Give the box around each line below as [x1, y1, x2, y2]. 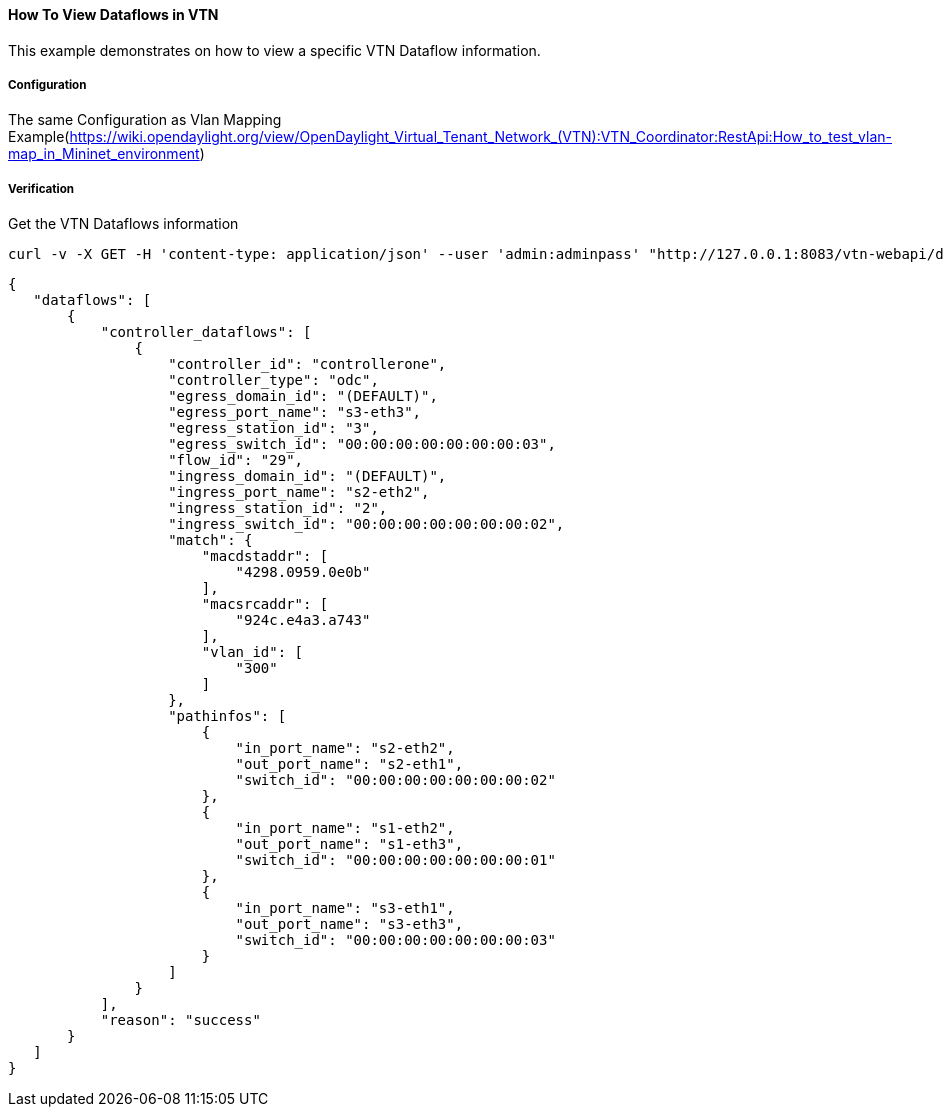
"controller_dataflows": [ [100, 324, 312, 341]
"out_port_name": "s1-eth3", [235, 836, 464, 853]
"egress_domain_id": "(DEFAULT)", [168, 388, 438, 405]
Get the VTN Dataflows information [8, 215, 239, 233]
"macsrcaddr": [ [201, 596, 329, 613]
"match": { [168, 532, 253, 549]
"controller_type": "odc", [168, 372, 379, 389]
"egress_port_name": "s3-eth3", [168, 404, 422, 421]
